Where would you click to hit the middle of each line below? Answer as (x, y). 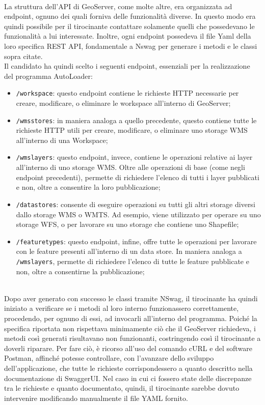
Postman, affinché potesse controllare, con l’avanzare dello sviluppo (109, 358)
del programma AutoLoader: (48, 76)
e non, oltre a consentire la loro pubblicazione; (88, 187)
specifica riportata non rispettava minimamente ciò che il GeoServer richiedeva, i (130, 328)
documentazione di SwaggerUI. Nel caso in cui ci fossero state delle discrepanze (128, 378)
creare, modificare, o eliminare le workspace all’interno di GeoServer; (123, 103)
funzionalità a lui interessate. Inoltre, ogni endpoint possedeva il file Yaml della (128, 36)
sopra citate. (23, 56)
